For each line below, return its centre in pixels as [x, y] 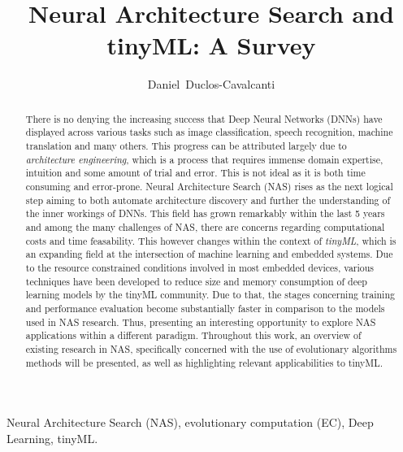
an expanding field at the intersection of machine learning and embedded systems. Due [209, 254]
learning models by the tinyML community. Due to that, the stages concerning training [210, 295]
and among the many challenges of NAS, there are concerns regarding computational [205, 226]
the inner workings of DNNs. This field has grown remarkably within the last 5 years [205, 213]
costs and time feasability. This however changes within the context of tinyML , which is [211, 240]
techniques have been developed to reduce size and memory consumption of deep [196, 281]
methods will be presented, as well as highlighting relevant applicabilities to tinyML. [204, 362]
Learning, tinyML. [52, 438]
